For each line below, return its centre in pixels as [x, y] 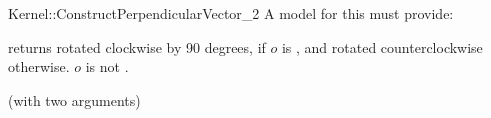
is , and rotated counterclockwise [382, 46]
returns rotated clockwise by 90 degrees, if [137, 46]
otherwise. [39, 66]
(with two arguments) [74, 99]
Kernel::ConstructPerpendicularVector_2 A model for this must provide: [231, 13]
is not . [107, 66]
